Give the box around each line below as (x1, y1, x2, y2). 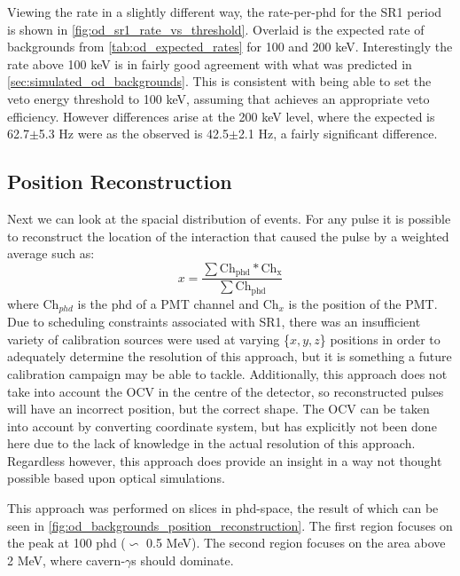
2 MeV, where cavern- (7, 550, 126, 569)
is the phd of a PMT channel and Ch (77, 294, 279, 312)
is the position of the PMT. (288, 294, 438, 312)
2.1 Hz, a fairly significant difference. (238, 124, 438, 143)
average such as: (7, 244, 95, 263)
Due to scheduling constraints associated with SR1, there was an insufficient (7, 312, 421, 331)
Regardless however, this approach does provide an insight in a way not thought (7, 451, 442, 469)
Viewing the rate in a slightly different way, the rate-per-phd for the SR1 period (7, 3, 442, 20)
